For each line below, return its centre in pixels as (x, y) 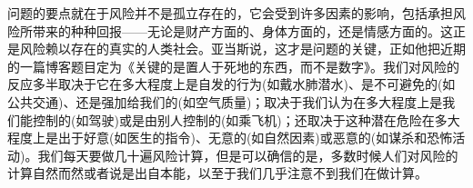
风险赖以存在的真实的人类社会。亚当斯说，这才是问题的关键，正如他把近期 (242, 49)
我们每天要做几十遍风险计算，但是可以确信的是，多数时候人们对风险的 (248, 155)
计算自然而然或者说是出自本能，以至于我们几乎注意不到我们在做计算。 (217, 173)
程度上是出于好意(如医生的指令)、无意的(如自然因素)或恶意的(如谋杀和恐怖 (230, 138)
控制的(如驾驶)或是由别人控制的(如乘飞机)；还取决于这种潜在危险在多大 (246, 119)
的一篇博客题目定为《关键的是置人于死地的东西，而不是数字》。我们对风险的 (233, 66)
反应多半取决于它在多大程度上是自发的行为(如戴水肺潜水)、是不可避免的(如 (231, 84)
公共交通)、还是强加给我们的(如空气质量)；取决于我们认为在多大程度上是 (225, 101)
